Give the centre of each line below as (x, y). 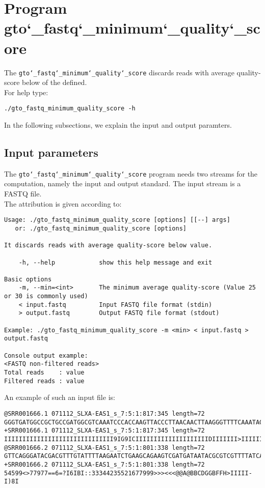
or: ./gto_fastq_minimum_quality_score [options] (101, 228)
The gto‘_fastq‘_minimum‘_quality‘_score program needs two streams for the (131, 173)
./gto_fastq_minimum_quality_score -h (70, 109)
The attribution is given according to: (63, 203)
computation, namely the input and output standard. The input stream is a (123, 183)
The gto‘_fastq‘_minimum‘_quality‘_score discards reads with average (119, 72)
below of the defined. (55, 82)
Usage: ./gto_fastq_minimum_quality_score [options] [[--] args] (117, 220)
